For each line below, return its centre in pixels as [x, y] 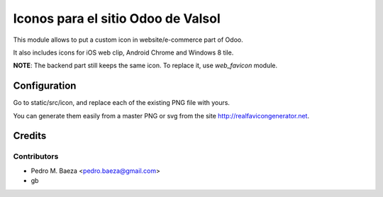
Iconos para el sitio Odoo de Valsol [117, 18]
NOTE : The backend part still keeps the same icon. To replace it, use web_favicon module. [145, 66]
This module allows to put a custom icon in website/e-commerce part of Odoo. [128, 40]
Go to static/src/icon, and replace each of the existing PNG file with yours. [122, 103]
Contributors [36, 157]
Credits [30, 136]
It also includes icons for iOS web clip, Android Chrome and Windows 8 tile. [123, 52]
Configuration [45, 86]
